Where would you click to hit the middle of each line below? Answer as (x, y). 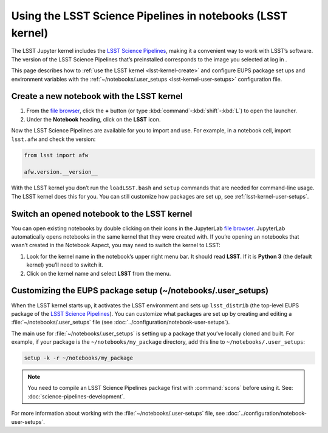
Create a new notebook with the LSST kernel (97, 96)
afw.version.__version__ (61, 172)
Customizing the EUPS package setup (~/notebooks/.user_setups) (140, 291)
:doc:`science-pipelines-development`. (76, 396)
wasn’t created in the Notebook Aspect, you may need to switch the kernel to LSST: (116, 245)
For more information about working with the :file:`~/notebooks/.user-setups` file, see (118, 414)
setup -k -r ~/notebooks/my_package (79, 358)
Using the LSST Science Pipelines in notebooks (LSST (149, 16)
